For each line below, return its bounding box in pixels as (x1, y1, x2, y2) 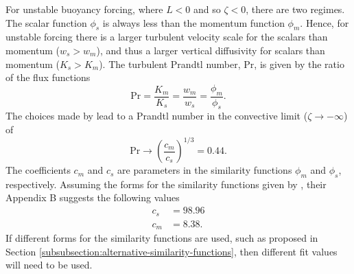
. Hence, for (300, 15, 349, 30)
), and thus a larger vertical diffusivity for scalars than (96, 43, 325, 57)
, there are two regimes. (246, 2, 345, 16)
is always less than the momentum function (102, 15, 285, 30)
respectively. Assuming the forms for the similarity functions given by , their (5, 176, 327, 191)
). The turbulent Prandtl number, (99, 56, 241, 71)
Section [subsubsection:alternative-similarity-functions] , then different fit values (5, 244, 338, 258)
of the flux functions (5, 70, 91, 84)
